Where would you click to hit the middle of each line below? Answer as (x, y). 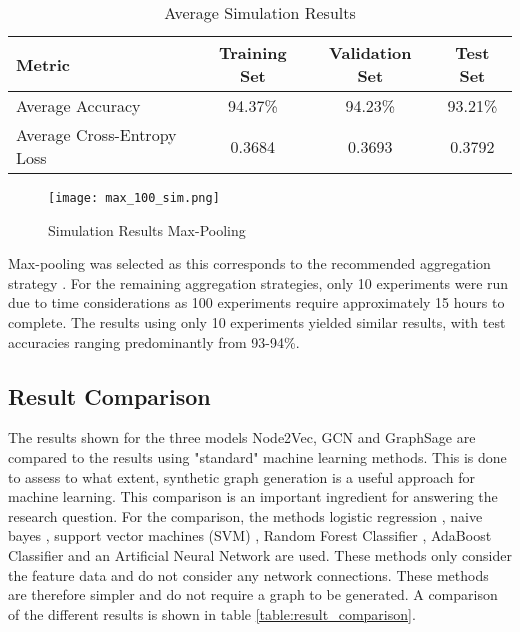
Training (253, 52)
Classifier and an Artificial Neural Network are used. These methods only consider (260, 554)
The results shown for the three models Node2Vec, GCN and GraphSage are (242, 437)
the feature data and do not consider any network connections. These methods (248, 574)
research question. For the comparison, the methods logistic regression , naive (245, 515)
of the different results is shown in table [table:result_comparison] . (212, 613)
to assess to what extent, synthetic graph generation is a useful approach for (241, 476)
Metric (43, 64)
